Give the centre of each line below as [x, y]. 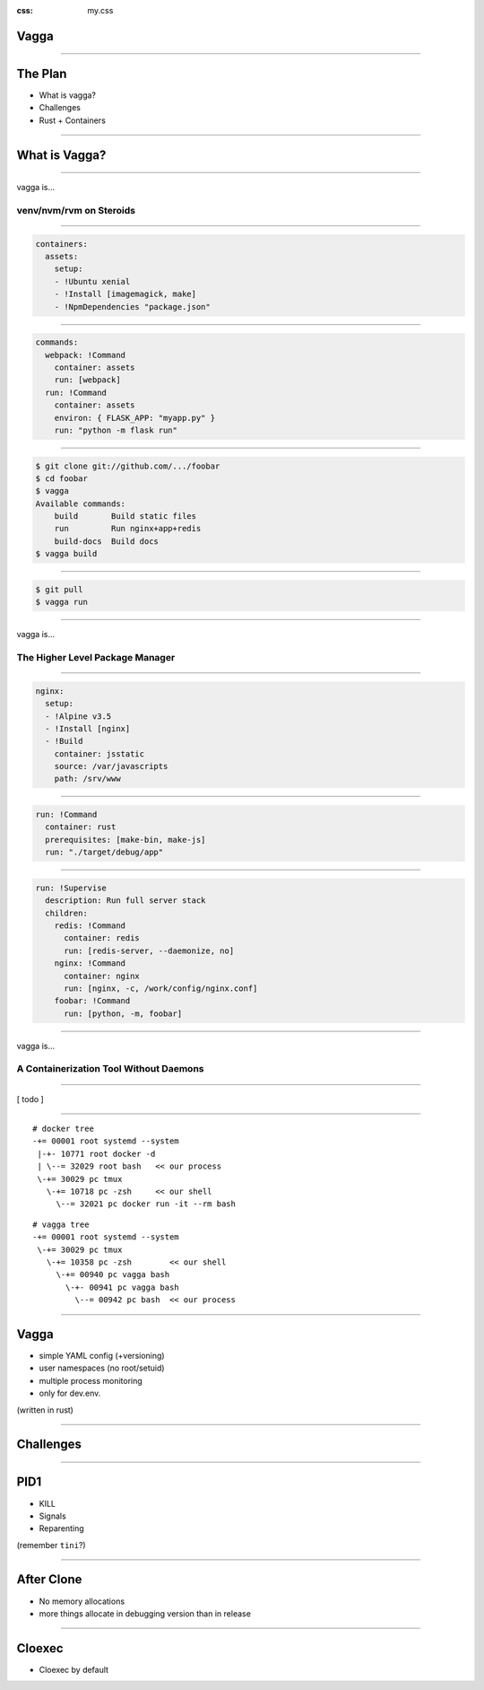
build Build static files [125, 517]
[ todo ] [30, 1099]
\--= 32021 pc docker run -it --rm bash [146, 1204]
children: [67, 913]
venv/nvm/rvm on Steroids [76, 210]
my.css [100, 10]
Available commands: [80, 503]
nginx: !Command [90, 963]
